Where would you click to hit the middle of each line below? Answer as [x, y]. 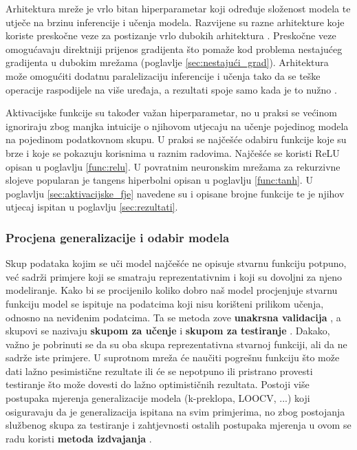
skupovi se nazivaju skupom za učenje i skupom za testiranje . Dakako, [168, 331]
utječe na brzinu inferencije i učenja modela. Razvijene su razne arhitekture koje [175, 22]
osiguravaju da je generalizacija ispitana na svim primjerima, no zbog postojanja [175, 411]
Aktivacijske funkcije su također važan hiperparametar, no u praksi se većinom [171, 112]
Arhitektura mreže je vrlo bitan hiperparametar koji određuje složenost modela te [178, 8]
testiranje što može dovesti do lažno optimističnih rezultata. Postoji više [158, 384]
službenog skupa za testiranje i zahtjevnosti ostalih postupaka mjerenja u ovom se [178, 425]
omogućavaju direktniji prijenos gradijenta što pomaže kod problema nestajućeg [174, 49]
